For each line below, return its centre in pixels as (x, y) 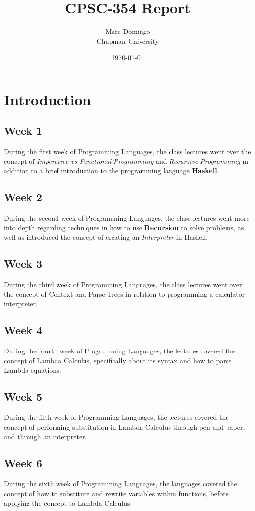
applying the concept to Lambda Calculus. (68, 503)
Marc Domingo (128, 31)
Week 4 (23, 330)
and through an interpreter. (45, 436)
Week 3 (23, 264)
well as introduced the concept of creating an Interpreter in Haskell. (106, 237)
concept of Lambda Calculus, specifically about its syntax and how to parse (118, 360)
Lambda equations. (33, 370)
